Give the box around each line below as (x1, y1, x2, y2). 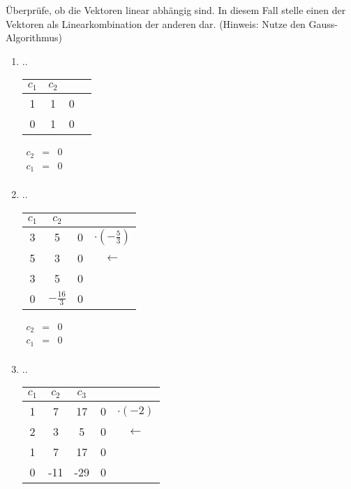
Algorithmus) (6, 30, 63, 45)
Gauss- (308, 16, 338, 31)
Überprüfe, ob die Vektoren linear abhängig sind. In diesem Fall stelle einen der (6, 3, 346, 17)
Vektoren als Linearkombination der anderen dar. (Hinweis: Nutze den (6, 16, 306, 31)
